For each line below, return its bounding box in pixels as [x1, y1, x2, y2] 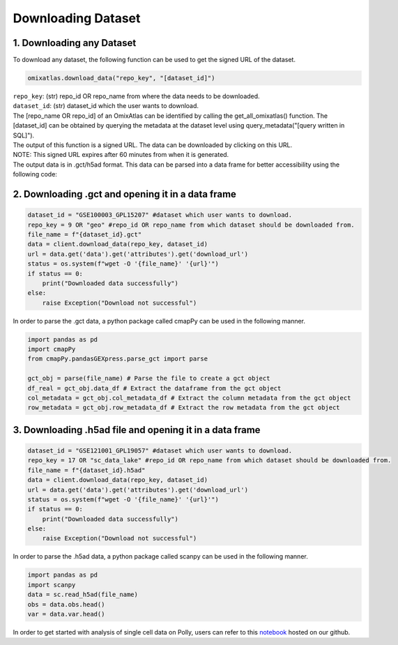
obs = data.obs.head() [27, 600, 105, 608]
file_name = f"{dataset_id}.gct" [27, 230, 142, 238]
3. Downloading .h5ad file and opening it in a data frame [13, 424, 261, 436]
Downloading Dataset [13, 10, 141, 26]
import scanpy [27, 581, 76, 589]
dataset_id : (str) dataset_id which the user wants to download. [13, 102, 199, 110]
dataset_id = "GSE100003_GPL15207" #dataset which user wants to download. [27, 211, 293, 219]
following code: [13, 170, 57, 179]
